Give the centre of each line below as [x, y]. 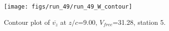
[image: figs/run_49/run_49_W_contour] [68, 7]
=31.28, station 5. [139, 22]
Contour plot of [27, 22]
